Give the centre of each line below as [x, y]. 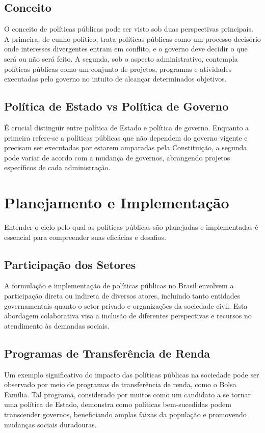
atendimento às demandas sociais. [57, 325]
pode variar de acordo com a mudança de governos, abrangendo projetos [117, 157]
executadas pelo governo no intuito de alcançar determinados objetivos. [115, 79]
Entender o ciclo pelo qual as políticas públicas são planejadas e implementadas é [131, 227]
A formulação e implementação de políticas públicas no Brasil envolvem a [119, 286]
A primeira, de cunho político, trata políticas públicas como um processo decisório [132, 38]
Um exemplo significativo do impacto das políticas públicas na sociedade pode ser [132, 374]
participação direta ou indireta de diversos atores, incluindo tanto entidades [122, 296]
